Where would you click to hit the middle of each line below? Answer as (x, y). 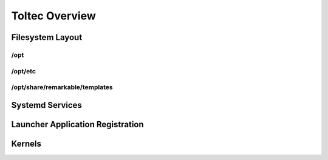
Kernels (26, 143)
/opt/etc (24, 71)
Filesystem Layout (47, 37)
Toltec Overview (54, 16)
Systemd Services (46, 105)
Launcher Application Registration (77, 124)
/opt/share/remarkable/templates (62, 87)
